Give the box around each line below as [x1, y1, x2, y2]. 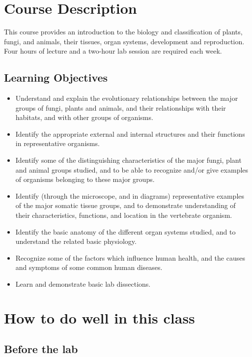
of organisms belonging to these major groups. [15, 174, 155, 184]
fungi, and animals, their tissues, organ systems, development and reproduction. [4, 36, 245, 46]
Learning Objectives [4, 70, 108, 85]
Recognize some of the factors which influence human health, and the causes [15, 252, 245, 263]
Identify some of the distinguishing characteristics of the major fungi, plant [15, 155, 242, 165]
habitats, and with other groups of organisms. [15, 112, 153, 122]
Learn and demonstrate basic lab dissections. [15, 279, 151, 289]
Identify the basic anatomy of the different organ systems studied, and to [15, 226, 236, 237]
